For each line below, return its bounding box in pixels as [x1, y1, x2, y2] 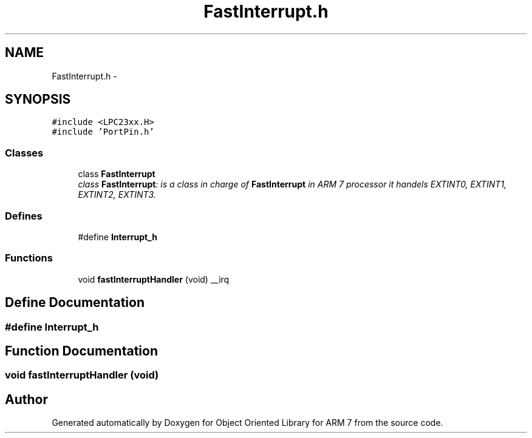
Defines [5, 209, 43, 222]
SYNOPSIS [5, 92, 71, 107]
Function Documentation [5, 343, 158, 359]
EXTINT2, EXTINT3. [78, 189, 156, 200]
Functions [5, 252, 53, 264]
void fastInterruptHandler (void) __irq [78, 274, 230, 285]
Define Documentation [5, 295, 145, 311]
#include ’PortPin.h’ [52, 127, 154, 137]
